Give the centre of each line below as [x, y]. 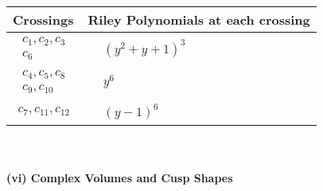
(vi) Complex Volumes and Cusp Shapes [120, 177]
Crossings [43, 19]
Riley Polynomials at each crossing [199, 19]
